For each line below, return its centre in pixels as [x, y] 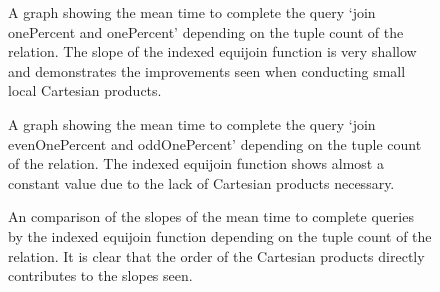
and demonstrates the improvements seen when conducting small [207, 70]
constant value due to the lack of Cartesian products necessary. [201, 182]
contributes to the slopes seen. [100, 275]
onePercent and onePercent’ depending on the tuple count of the [206, 31]
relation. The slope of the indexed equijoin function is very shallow [212, 51]
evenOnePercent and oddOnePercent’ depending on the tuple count [215, 143]
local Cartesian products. [85, 90]
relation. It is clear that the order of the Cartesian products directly [216, 255]
